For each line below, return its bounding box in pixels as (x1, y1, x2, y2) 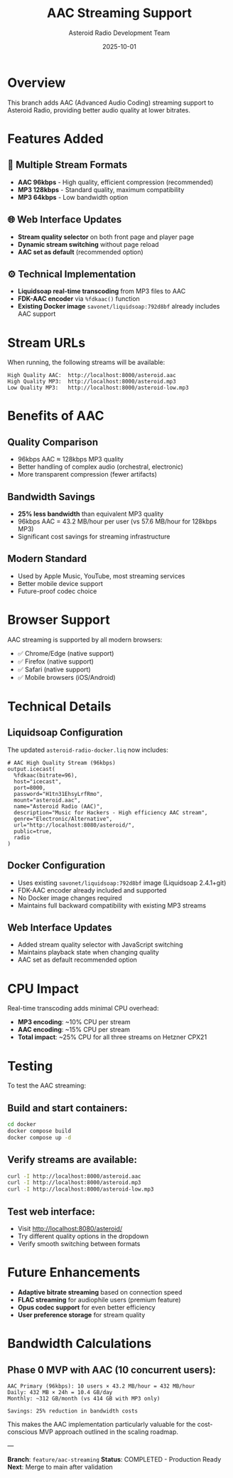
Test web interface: (7, 1206, 96, 1218)
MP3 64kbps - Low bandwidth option (17, 193, 129, 201)
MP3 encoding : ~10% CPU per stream (17, 1018, 131, 1026)
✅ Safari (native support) (17, 665, 91, 674)
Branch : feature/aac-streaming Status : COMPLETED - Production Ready (7, 1455, 222, 1463)
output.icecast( (7, 765, 55, 772)
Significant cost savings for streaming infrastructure (17, 532, 170, 541)
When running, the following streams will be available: (7, 358, 166, 367)
